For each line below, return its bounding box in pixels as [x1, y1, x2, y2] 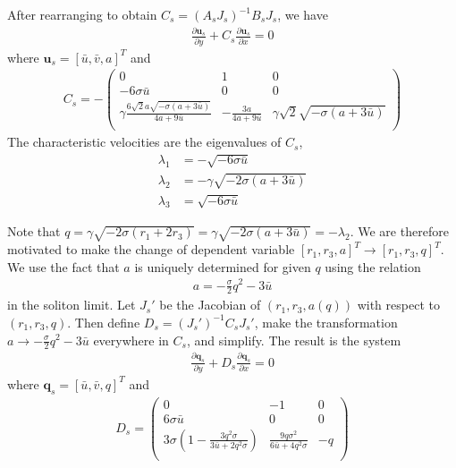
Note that [7, 222, 61, 241]
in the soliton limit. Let [7, 295, 136, 314]
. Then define [67, 312, 140, 331]
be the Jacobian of [159, 295, 261, 314]
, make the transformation [254, 312, 398, 331]
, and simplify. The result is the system [186, 330, 401, 349]
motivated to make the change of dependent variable [7, 240, 295, 259]
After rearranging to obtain [7, 5, 157, 23]
